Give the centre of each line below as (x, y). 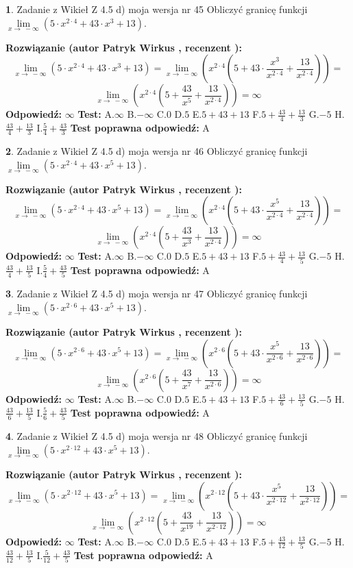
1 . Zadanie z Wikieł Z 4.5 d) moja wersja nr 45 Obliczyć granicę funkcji (157, 9)
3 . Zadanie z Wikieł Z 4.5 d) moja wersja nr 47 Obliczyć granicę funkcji (157, 294)
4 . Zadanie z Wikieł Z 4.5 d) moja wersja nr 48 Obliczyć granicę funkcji (157, 436)
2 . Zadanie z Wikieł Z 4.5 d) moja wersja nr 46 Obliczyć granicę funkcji (157, 151)
